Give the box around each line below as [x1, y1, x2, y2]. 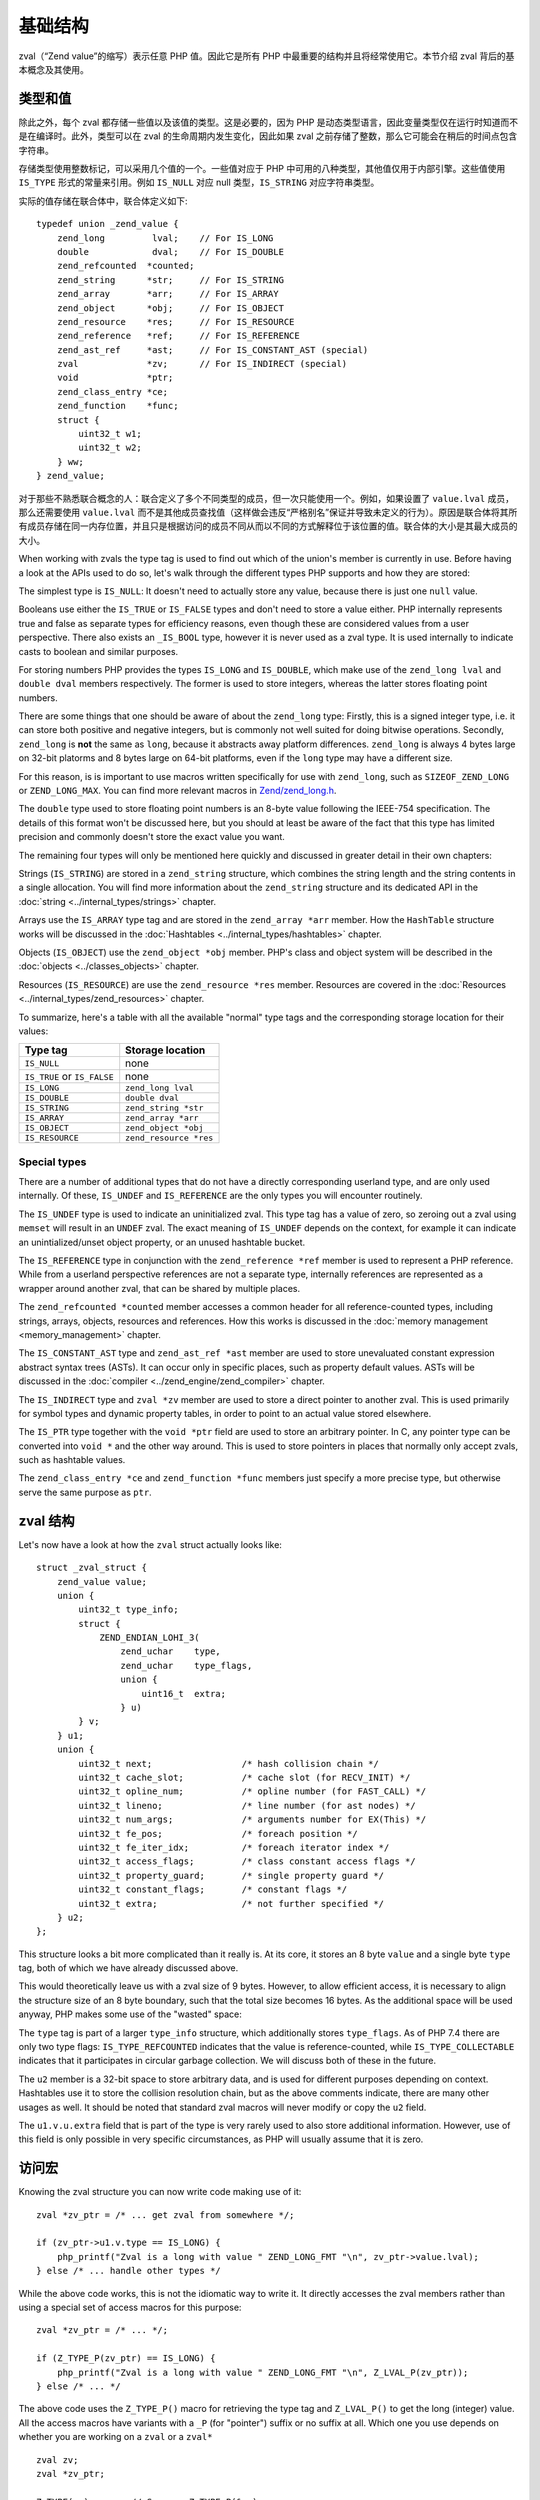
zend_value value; [56, 1576, 148, 1587]
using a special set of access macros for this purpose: [18, 2301, 242, 2314]
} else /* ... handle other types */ [36, 2265, 222, 2277]
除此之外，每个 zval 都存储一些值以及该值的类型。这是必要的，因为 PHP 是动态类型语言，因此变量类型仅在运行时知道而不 [18, 116, 519, 128]
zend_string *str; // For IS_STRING [56, 274, 285, 285]
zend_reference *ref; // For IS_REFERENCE [56, 330, 300, 342]
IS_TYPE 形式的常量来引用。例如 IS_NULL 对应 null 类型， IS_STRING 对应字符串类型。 [18, 176, 380, 189]
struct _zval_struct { [36, 1562, 148, 1574]
